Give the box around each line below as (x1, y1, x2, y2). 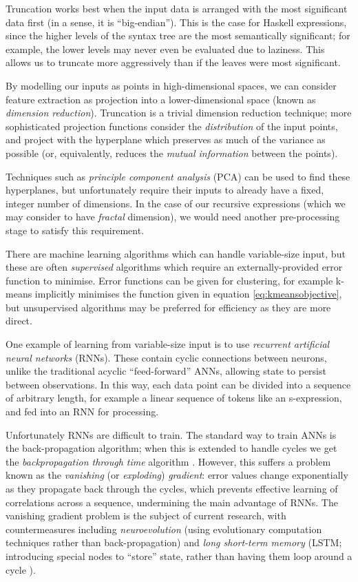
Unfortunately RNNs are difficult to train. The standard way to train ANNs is (6, 427, 337, 441)
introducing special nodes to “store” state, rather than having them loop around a (6, 548, 352, 563)
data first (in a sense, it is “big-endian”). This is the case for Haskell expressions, (6, 14, 347, 29)
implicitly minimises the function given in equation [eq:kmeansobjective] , (34, 287, 342, 301)
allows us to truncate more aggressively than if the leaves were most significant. (6, 55, 341, 70)
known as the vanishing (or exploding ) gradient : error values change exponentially (6, 468, 348, 482)
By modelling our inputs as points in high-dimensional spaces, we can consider (6, 78, 337, 92)
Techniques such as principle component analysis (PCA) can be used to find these (6, 169, 350, 183)
